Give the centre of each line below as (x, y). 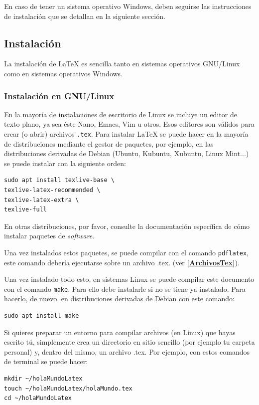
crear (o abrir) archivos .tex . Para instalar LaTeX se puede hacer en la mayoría (126, 133)
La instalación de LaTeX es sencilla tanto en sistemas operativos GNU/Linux (122, 64)
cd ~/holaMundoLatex (38, 398)
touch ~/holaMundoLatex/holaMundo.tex (68, 388)
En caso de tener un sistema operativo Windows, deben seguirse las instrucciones (128, 6)
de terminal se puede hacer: (46, 361)
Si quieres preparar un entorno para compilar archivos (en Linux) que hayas (120, 332)
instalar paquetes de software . (49, 236)
